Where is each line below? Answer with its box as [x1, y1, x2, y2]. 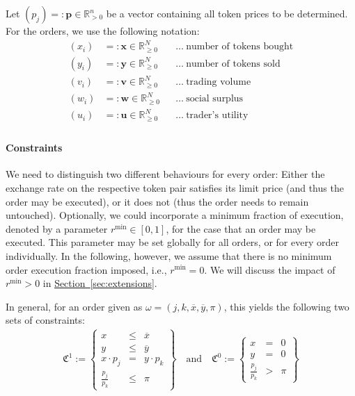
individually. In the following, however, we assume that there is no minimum [6, 248, 332, 263]
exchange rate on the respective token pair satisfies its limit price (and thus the [6, 180, 344, 195]
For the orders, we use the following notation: [6, 24, 200, 38]
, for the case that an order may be [166, 221, 316, 236]
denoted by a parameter [6, 221, 108, 236]
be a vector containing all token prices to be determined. [106, 6, 348, 20]
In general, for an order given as [6, 299, 143, 313]
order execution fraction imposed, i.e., [6, 262, 167, 277]
